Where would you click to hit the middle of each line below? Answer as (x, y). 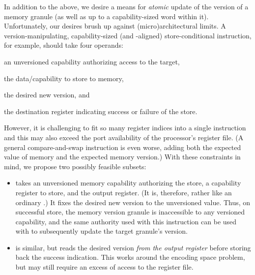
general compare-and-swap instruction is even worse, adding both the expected (123, 147)
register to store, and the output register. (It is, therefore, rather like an (124, 192)
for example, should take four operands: (64, 45)
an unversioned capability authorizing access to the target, (92, 61)
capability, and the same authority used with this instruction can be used (126, 221)
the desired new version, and (47, 95)
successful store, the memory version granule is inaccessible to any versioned (130, 212)
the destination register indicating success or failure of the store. (101, 111)
